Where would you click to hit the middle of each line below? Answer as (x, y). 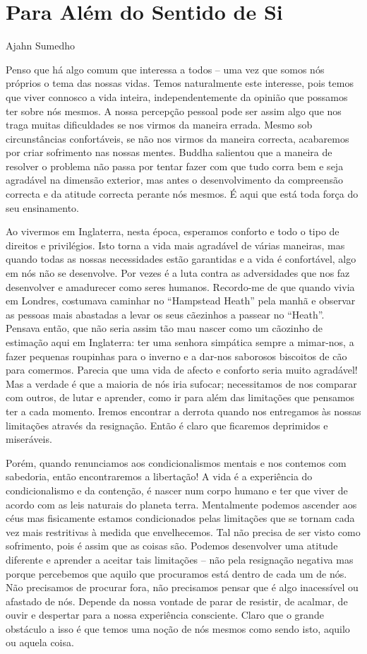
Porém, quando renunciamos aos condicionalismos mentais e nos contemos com (176, 462)
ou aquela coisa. (40, 642)
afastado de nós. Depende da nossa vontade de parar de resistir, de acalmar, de (177, 601)
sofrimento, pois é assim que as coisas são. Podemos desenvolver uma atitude (172, 546)
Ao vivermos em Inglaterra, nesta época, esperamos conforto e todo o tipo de (173, 231)
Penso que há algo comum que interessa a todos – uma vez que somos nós (165, 69)
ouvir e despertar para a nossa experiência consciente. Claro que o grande (165, 615)
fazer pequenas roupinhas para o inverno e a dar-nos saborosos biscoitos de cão (176, 356)
